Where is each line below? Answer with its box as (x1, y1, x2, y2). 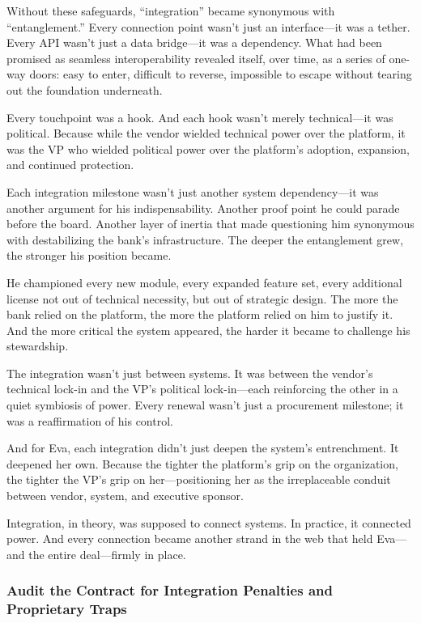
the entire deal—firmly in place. (28, 545, 186, 562)
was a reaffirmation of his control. (6, 412, 173, 429)
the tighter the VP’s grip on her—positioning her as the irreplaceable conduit (6, 471, 391, 488)
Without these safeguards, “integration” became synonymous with (6, 2, 335, 19)
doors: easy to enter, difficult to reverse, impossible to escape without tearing (29, 66, 412, 83)
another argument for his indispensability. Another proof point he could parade (6, 199, 400, 216)
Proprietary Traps (6, 599, 127, 619)
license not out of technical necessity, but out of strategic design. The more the (6, 290, 398, 307)
